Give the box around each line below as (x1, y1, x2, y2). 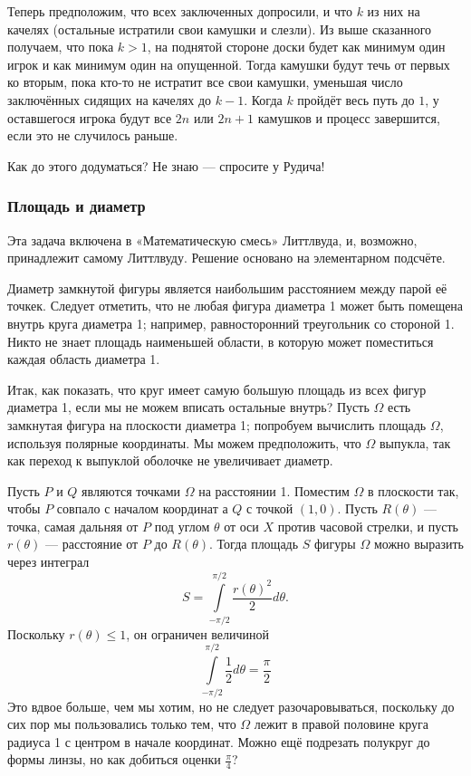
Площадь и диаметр (7, 195, 146, 217)
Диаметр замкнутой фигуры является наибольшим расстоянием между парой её (7, 278, 447, 297)
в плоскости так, (368, 481, 459, 500)
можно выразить (373, 534, 465, 553)
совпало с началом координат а (56, 499, 228, 518)
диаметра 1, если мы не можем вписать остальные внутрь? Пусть (7, 398, 370, 417)
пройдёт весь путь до (297, 90, 415, 109)
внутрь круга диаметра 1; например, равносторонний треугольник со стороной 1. (7, 313, 455, 332)
